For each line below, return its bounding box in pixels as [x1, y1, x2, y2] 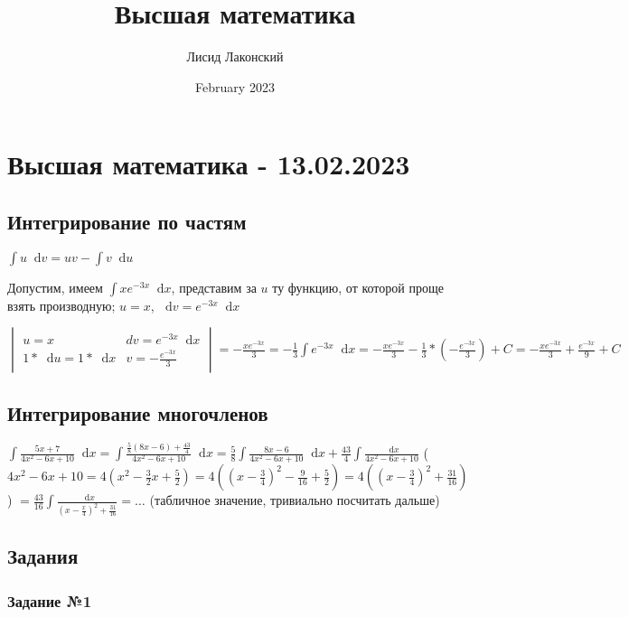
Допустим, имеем [7, 277, 103, 296]
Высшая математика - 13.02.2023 [7, 145, 410, 182]
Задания [7, 542, 79, 570]
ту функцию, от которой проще [272, 277, 444, 296]
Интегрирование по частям [7, 207, 247, 235]
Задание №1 [7, 589, 92, 612]
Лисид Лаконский [186, 47, 284, 66]
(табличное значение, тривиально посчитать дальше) [149, 491, 440, 509]
